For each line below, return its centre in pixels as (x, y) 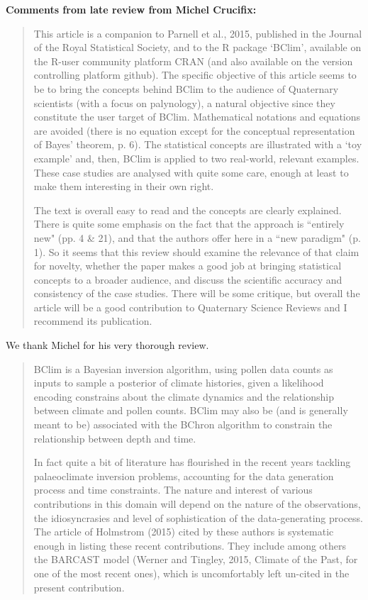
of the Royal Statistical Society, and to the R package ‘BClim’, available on (197, 47)
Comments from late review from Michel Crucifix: (131, 9)
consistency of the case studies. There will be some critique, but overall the (197, 293)
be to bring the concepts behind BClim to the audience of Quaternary (186, 88)
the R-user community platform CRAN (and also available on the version (193, 61)
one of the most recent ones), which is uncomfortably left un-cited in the (191, 573)
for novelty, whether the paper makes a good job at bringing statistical (188, 266)
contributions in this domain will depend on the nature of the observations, (197, 504)
